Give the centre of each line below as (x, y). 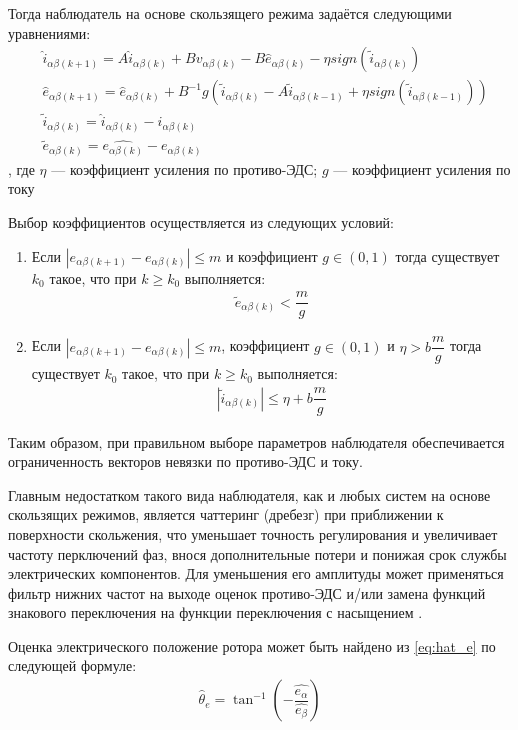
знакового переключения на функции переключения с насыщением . (215, 612)
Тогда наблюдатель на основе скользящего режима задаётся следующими (230, 13)
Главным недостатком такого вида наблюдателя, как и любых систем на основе (249, 494)
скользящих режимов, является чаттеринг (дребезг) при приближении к (226, 514)
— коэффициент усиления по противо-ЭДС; (184, 168)
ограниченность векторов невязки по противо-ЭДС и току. (185, 461)
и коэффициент (271, 255)
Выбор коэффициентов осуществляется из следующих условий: (201, 221)
